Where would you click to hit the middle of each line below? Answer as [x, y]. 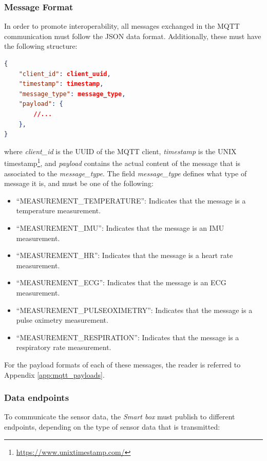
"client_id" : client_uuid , [65, 74]
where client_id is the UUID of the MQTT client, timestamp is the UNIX [120, 151]
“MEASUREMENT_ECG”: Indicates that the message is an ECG [121, 282]
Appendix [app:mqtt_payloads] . [54, 374]
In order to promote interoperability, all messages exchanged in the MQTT [122, 26]
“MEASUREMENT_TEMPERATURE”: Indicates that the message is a [131, 200]
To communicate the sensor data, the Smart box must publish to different [120, 417]
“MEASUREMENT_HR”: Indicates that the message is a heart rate [125, 255]
